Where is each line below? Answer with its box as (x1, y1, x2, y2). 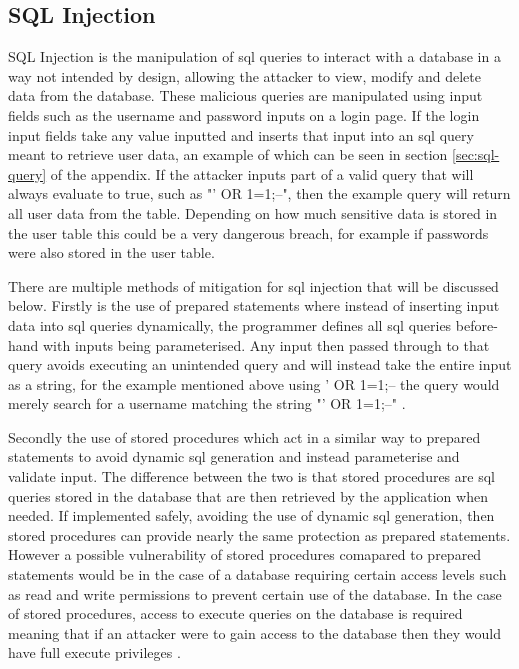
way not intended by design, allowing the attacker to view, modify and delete (8, 65, 482, 86)
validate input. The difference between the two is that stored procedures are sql (8, 466, 495, 487)
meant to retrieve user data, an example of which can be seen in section (8, 144, 448, 165)
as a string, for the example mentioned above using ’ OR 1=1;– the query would (8, 373, 500, 394)
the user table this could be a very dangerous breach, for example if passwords (8, 222, 489, 243)
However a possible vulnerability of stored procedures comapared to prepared (8, 544, 482, 565)
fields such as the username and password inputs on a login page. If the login (8, 104, 480, 125)
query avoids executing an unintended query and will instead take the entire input (8, 354, 512, 375)
